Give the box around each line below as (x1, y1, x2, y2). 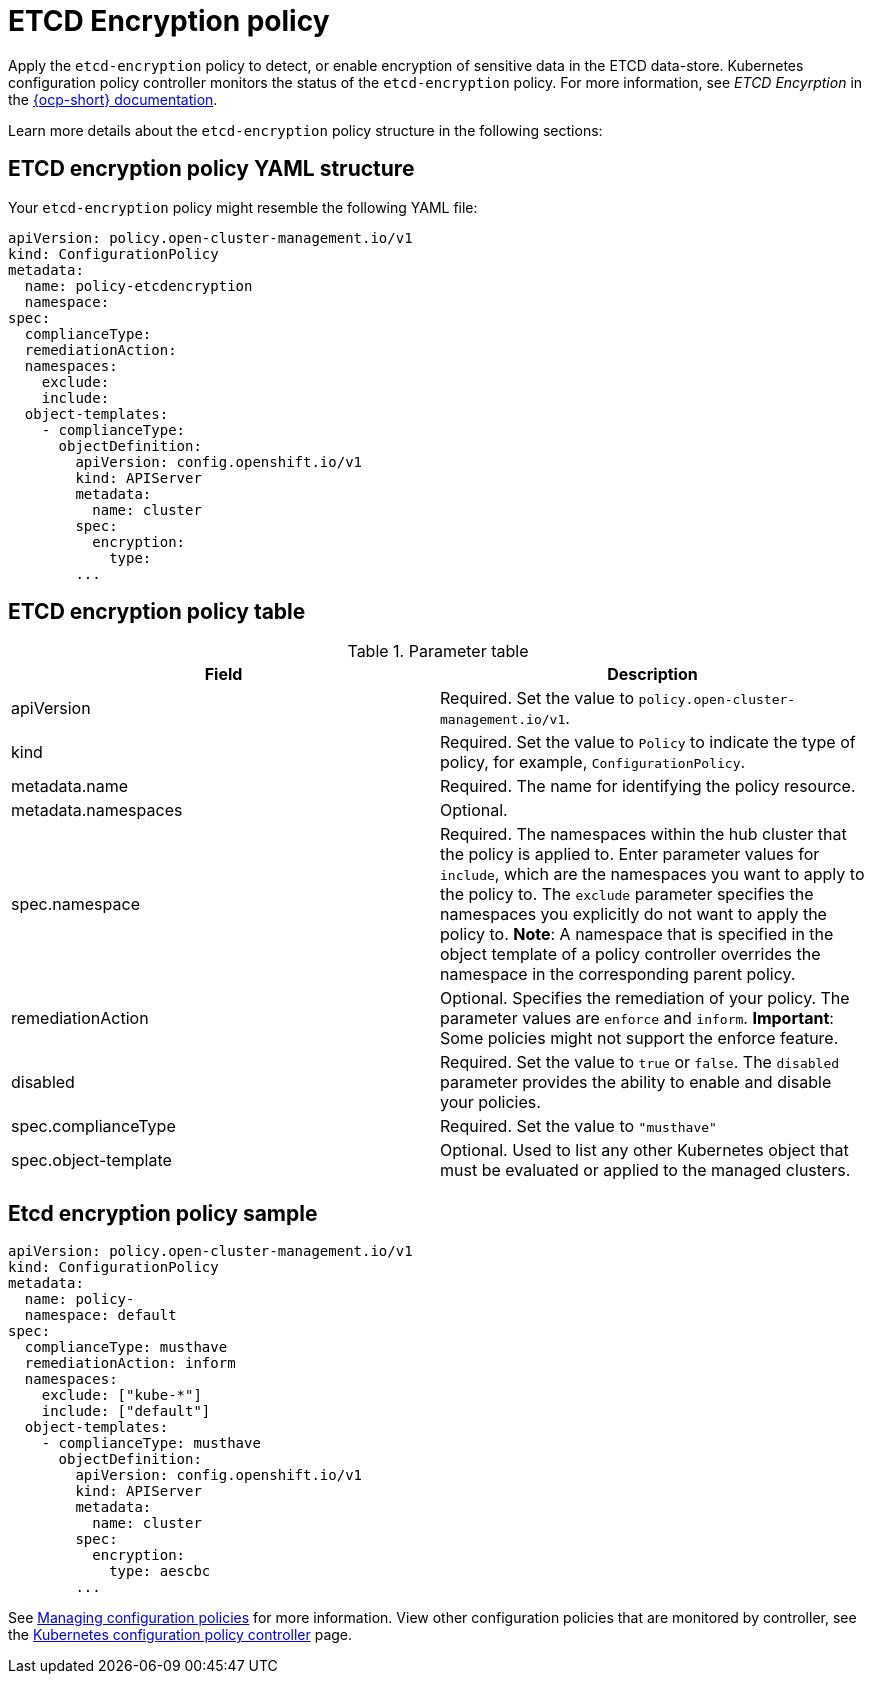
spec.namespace (11, 894, 140, 915)
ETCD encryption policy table (8, 599, 306, 625)
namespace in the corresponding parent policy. (440, 964, 796, 985)
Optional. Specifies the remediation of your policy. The (440, 988, 850, 1009)
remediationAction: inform (24, 1355, 236, 1372)
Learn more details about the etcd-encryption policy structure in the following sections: (8, 121, 603, 139)
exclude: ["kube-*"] (41, 1387, 202, 1404)
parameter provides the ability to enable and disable (440, 1072, 832, 1093)
